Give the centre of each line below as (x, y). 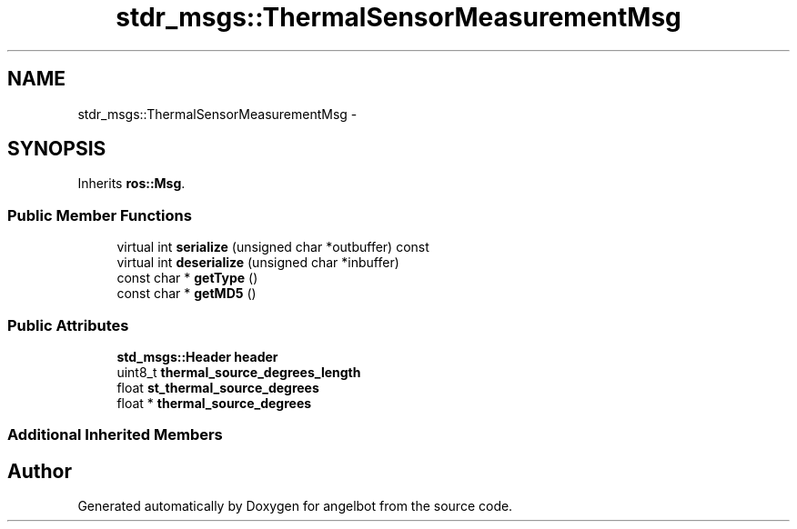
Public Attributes (68, 325)
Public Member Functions (100, 215)
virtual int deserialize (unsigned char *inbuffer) (258, 263)
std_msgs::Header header (197, 356)
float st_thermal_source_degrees (218, 387)
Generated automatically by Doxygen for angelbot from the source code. (295, 506)
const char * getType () (187, 278)
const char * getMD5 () (187, 294)
